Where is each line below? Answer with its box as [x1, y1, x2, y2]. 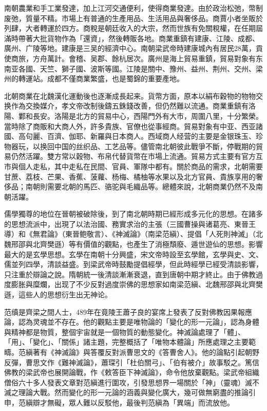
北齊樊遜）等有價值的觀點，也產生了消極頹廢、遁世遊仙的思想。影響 [32, 239, 263, 249]
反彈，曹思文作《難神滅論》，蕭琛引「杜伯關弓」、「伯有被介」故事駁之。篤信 [4, 356, 259, 367]
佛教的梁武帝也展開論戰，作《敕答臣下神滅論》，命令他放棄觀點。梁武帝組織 [4, 367, 259, 378]
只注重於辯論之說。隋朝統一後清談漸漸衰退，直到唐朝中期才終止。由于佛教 [4, 269, 256, 279]
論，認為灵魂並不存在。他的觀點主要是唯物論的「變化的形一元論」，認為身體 [4, 316, 259, 327]
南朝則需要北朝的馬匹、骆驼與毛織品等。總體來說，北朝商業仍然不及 [25, 181, 256, 192]
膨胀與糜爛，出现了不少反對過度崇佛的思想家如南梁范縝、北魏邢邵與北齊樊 [11, 279, 263, 290]
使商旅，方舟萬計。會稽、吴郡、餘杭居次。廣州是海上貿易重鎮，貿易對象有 [4, 52, 256, 63]
